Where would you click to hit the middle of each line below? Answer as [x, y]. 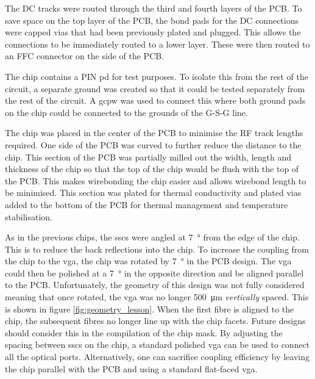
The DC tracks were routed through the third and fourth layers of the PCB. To [154, 8]
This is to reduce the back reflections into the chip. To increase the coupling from [157, 249]
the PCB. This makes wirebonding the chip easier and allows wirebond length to [156, 180]
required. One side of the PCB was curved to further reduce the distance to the [153, 144]
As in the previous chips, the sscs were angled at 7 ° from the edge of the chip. [152, 237]
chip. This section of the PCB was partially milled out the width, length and [148, 157]
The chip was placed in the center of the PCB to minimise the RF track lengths [154, 133]
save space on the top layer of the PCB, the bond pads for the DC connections [152, 20]
